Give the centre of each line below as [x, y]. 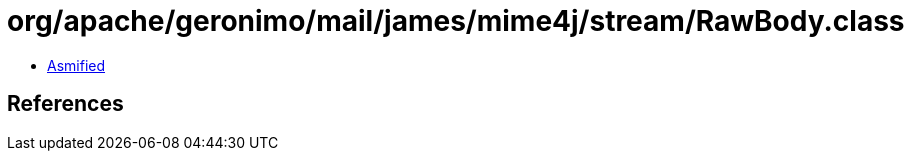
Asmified [76, 65]
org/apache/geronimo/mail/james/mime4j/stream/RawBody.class [456, 21]
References [65, 104]
